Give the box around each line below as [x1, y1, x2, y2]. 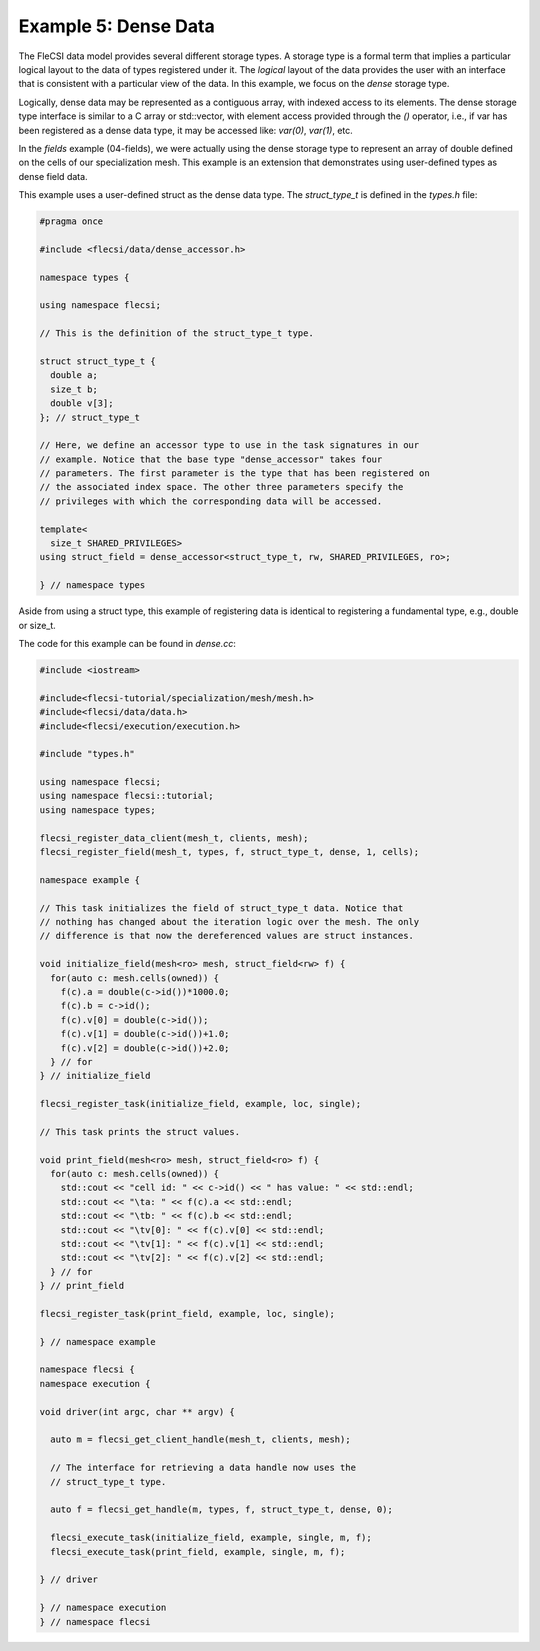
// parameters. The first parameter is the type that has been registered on [39, 468, 430, 479]
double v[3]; [50, 398, 114, 409]
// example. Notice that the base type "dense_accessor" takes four [39, 453, 383, 465]
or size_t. [18, 619, 57, 631]
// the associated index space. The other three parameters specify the [39, 481, 404, 493]
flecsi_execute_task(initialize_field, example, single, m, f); [50, 1532, 372, 1544]
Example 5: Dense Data [18, 15, 215, 37]
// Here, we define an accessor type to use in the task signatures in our [39, 440, 420, 451]
